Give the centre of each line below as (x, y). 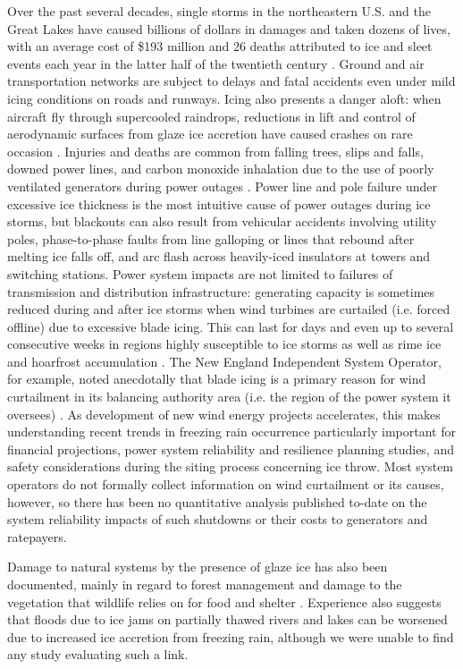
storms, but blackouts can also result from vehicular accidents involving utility (222, 221)
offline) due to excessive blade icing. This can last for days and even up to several (231, 326)
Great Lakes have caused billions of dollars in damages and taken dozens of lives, (229, 28)
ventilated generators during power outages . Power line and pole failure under (222, 186)
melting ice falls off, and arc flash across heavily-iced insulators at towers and (219, 256)
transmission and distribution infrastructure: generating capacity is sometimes (221, 291)
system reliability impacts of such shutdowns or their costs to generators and (218, 519)
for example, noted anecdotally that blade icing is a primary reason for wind (217, 379)
